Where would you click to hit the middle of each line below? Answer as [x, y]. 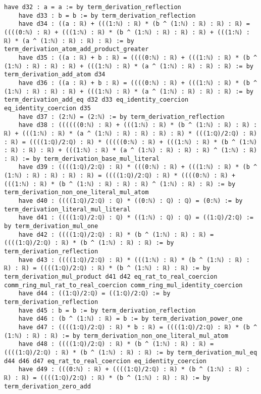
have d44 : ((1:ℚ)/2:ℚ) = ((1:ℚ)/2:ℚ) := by [94, 294]
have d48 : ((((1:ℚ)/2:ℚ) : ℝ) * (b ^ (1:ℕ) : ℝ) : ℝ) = [116, 344]
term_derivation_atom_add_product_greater [76, 49]
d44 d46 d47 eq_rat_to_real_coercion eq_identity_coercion [105, 361]
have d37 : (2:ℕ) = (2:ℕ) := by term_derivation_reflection [121, 117]
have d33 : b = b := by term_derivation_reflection [107, 15]
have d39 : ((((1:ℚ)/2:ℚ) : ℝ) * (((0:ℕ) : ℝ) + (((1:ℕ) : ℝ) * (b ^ [138, 167]
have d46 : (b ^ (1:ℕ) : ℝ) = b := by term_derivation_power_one [130, 319]
